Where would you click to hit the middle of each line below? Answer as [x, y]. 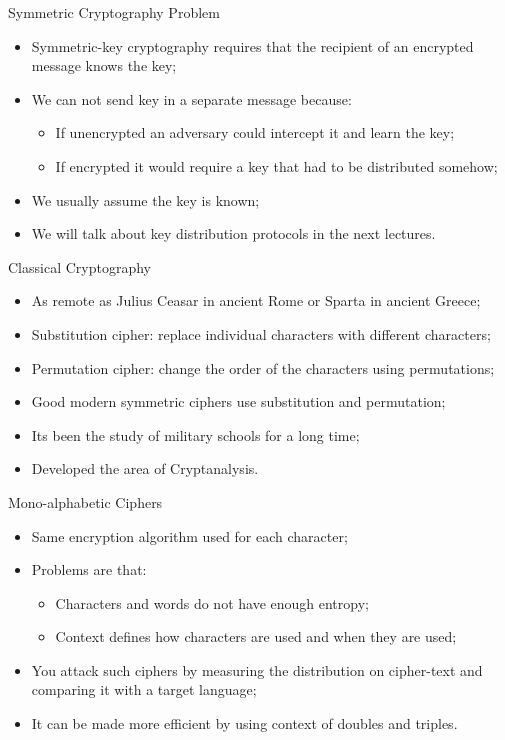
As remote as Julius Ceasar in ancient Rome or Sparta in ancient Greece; [256, 300]
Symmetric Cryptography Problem [114, 12]
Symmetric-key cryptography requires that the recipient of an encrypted [252, 45]
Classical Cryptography [79, 266]
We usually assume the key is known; [145, 199]
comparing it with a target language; [144, 689]
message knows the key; [104, 65]
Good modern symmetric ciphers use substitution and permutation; [238, 401]
